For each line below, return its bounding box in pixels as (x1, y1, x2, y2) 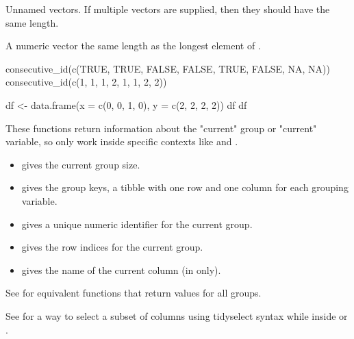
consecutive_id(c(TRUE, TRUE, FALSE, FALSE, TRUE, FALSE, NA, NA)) (5, 61, 330, 75)
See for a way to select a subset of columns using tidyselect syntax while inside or (5, 308, 348, 323)
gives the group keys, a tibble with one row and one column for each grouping (21, 180, 349, 194)
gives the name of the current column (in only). (21, 262, 221, 277)
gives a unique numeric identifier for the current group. (21, 216, 253, 231)
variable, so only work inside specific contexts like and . (5, 134, 238, 149)
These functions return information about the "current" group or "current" (5, 121, 317, 135)
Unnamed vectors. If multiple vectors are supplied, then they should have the (5, 2, 330, 16)
